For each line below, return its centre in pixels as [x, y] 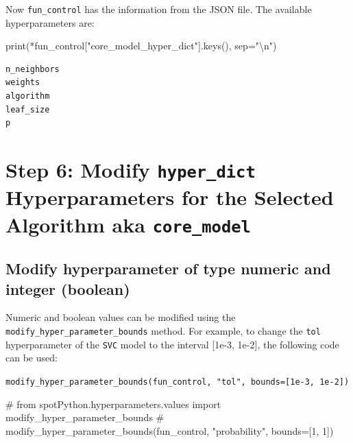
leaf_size [28, 109]
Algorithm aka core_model [128, 224]
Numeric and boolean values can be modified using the [121, 317]
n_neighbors [33, 69]
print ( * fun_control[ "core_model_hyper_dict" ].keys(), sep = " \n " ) [141, 46]
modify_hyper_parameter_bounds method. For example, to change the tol [163, 331]
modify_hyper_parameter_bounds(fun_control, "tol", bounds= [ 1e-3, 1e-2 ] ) [178, 382]
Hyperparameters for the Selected [170, 197]
